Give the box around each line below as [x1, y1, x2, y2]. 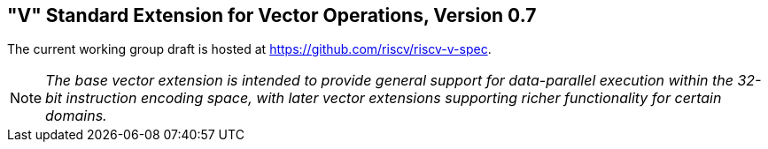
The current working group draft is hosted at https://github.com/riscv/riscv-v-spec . [7, 41, 492, 57]
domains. [45, 107, 107, 125]
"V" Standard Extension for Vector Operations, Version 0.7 [7, 4, 537, 26]
